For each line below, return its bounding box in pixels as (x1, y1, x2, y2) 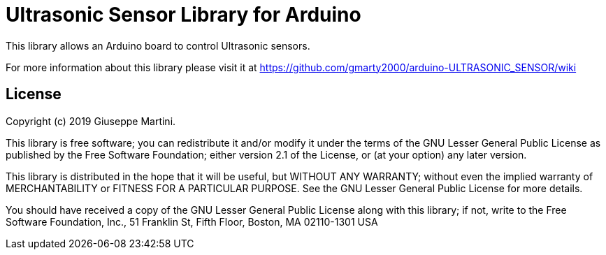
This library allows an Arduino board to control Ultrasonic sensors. (6, 39, 310, 52)
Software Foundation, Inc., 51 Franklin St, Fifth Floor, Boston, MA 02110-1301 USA (6, 215, 378, 228)
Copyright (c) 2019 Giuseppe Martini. (6, 115, 176, 127)
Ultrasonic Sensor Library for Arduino (6, 3, 361, 27)
